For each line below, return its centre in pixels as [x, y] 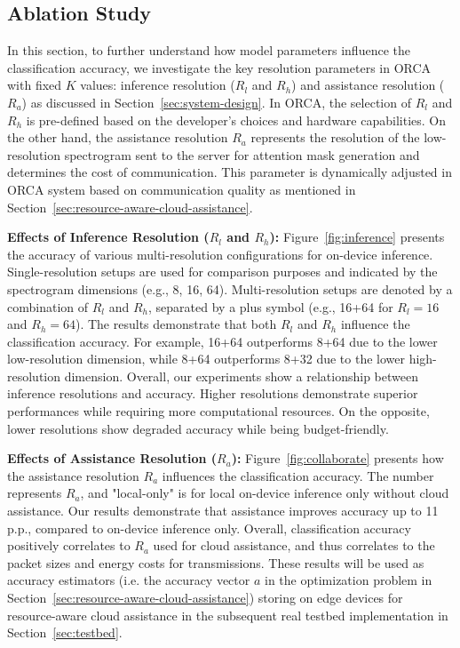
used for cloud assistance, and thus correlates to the [294, 545]
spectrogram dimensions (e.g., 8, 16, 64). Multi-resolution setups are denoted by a [230, 288]
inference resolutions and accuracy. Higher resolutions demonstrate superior [213, 393]
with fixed [35, 85]
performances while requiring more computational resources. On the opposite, [218, 411]
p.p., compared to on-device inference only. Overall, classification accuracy [209, 528]
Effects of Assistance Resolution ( [112, 458]
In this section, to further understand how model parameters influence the [209, 50]
